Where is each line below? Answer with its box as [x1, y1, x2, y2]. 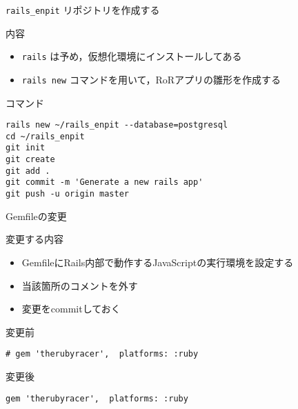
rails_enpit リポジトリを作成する [6, 3, 160, 17]
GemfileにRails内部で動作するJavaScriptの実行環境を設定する [21, 255, 294, 269]
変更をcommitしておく [21, 301, 121, 316]
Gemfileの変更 [6, 208, 67, 223]
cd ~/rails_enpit [6, 131, 85, 141]
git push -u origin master [6, 189, 129, 199]
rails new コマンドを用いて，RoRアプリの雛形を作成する [21, 72, 281, 86]
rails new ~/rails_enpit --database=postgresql [6, 120, 228, 130]
